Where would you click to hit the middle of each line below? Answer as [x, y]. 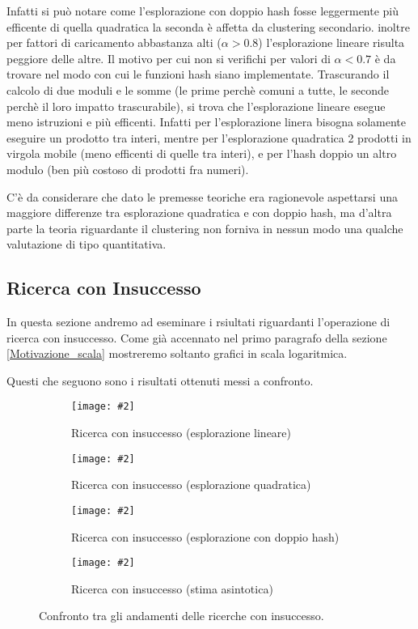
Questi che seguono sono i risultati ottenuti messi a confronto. [160, 380]
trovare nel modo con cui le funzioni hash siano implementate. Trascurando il [198, 74]
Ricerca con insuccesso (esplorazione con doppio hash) [205, 536]
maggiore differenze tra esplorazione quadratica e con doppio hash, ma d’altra [199, 212]
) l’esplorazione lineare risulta [331, 42]
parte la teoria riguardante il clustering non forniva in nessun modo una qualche [205, 228]
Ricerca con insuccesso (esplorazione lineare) [182, 433]
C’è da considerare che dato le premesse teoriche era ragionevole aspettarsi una [202, 196]
